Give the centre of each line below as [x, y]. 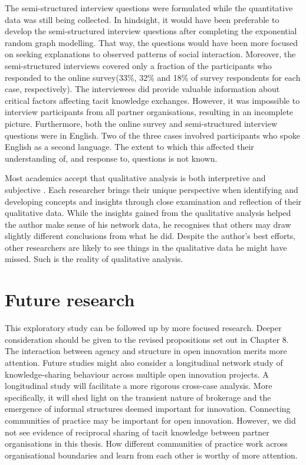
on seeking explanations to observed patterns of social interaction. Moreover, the [150, 54]
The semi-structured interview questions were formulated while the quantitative [149, 8]
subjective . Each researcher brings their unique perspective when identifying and [152, 189]
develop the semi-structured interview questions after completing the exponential [151, 31]
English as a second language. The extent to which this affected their [129, 147]
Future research [70, 299]
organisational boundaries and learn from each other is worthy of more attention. [151, 455]
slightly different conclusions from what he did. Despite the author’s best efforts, [150, 236]
